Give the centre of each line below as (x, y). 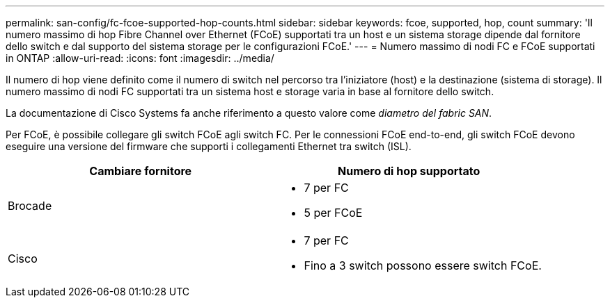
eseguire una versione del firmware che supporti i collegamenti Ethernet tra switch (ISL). (209, 146)
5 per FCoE (333, 213)
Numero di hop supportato (409, 171)
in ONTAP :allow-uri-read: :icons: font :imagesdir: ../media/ (140, 58)
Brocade (30, 206)
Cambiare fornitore (141, 171)
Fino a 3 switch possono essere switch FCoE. (423, 265)
